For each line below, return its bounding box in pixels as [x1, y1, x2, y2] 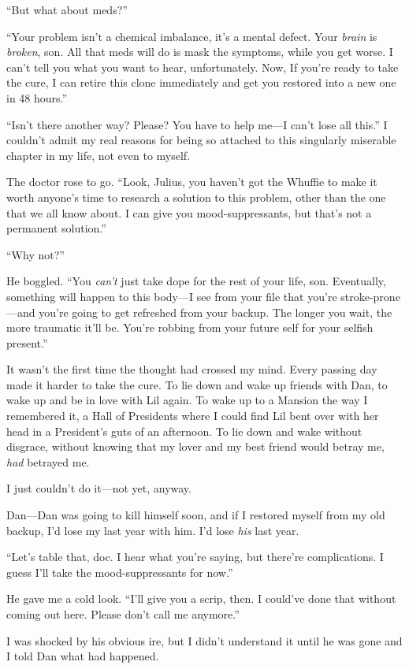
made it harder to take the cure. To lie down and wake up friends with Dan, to [6, 376, 388, 392]
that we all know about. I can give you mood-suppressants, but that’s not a [6, 204, 372, 221]
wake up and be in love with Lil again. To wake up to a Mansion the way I [6, 392, 368, 408]
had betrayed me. [6, 453, 90, 470]
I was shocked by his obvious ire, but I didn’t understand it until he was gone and [6, 632, 403, 649]
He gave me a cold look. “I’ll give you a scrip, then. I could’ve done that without [6, 590, 396, 607]
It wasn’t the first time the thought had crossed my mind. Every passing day [6, 361, 377, 377]
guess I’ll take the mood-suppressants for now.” [6, 563, 233, 580]
